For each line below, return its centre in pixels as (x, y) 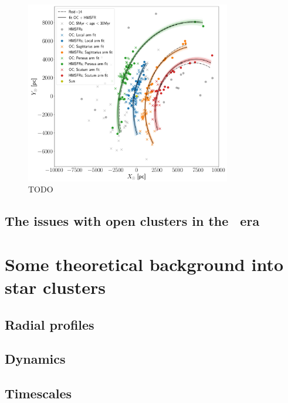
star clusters (55, 287)
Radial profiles (50, 324)
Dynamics (35, 359)
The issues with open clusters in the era (132, 221)
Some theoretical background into (144, 264)
